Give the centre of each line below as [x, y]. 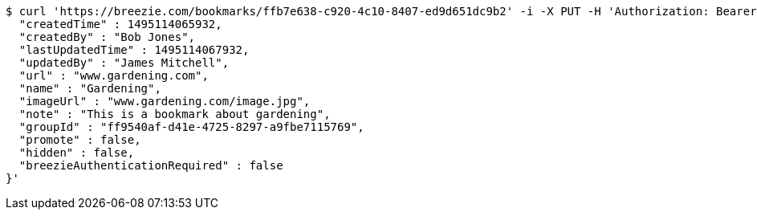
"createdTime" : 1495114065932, [120, 24]
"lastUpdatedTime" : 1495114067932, [134, 50]
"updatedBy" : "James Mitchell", [124, 63]
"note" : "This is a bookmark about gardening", [175, 114]
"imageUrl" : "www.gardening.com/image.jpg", [165, 101]
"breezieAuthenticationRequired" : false [151, 165]
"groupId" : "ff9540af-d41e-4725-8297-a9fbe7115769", [191, 127]
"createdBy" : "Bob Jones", [107, 37]
